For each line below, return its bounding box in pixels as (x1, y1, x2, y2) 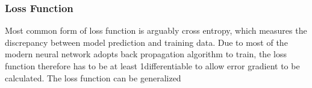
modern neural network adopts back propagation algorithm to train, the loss (5, 48, 287, 60)
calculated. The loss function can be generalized (5, 71, 181, 84)
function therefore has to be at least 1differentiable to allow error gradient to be (5, 60, 300, 72)
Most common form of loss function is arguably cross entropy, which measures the (5, 24, 307, 37)
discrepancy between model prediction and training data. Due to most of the (5, 36, 288, 48)
